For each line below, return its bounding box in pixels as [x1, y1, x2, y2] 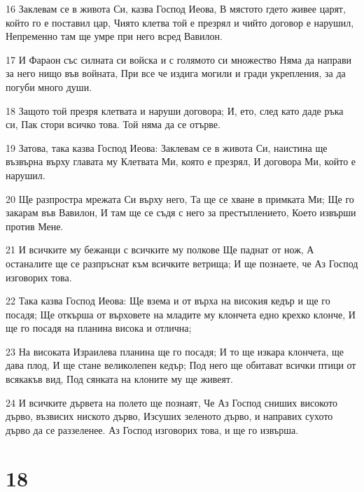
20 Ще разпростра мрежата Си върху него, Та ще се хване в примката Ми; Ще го [6, 191, 354, 206]
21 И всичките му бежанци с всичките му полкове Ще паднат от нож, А [6, 242, 314, 257]
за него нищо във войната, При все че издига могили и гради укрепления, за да [6, 66, 346, 80]
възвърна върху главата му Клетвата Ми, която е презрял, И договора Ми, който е [6, 154, 356, 169]
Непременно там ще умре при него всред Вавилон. [6, 29, 223, 43]
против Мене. [6, 218, 64, 233]
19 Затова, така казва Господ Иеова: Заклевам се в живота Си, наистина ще [6, 140, 328, 155]
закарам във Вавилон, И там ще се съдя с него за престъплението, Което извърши [6, 205, 356, 220]
